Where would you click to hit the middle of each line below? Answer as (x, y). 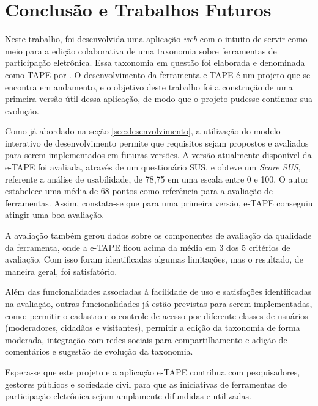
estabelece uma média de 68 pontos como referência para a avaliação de (139, 191)
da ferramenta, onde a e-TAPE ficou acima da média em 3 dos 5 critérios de (148, 247)
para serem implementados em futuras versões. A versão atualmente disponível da (158, 155)
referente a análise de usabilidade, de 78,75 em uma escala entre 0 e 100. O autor (157, 179)
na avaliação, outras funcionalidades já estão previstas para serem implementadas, (159, 303)
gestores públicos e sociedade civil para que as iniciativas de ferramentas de (146, 384)
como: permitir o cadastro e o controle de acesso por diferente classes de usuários (157, 315)
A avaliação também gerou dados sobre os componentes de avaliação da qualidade (158, 235)
